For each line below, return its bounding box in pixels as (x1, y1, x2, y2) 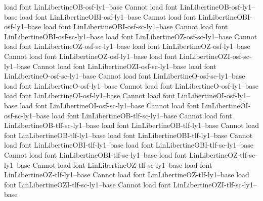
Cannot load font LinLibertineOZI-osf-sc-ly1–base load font (32, 60, 216, 71)
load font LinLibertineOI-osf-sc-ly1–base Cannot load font (20, 100, 199, 110)
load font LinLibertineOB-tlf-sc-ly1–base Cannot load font (52, 110, 232, 120)
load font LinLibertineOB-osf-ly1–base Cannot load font (4, 2, 178, 12)
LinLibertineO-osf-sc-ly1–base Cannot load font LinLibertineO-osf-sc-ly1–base (4, 71, 245, 81)
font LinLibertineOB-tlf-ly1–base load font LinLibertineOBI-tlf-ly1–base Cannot (4, 129, 253, 140)
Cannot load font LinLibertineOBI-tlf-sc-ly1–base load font (4, 149, 187, 160)
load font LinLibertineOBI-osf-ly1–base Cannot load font (20, 11, 196, 22)
